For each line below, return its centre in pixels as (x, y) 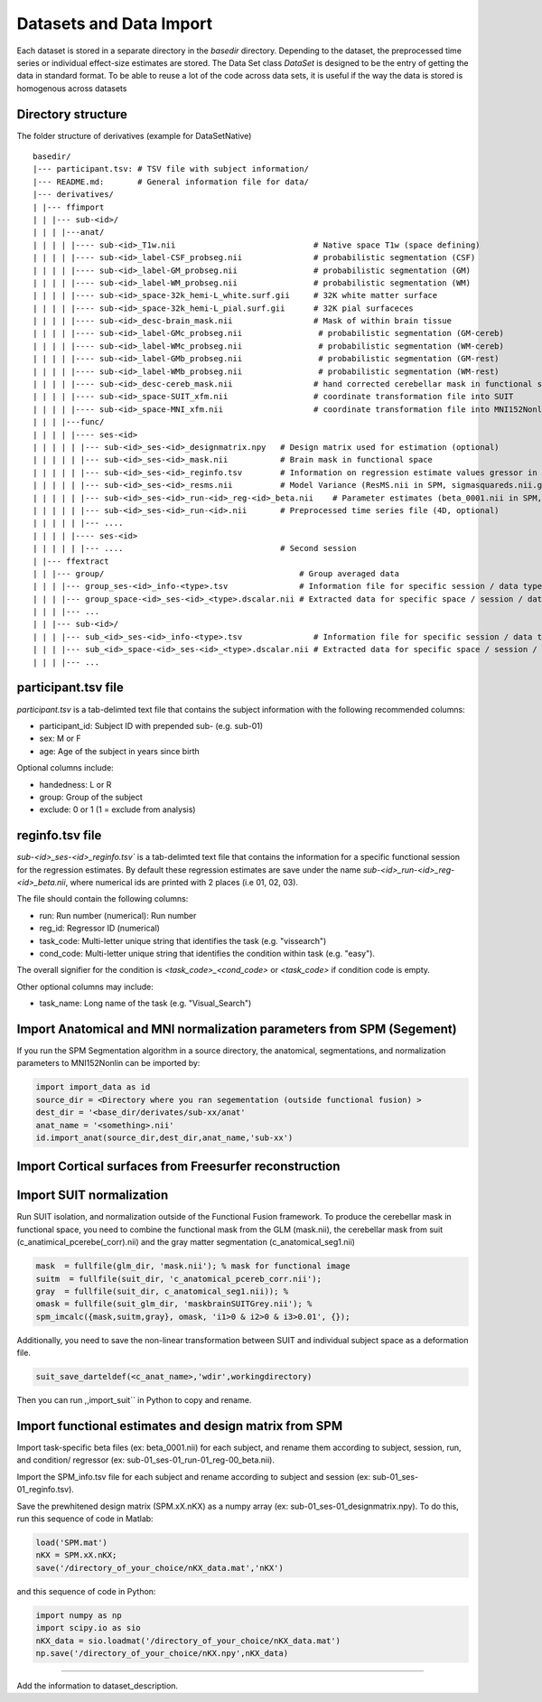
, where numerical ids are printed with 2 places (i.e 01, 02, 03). (182, 882)
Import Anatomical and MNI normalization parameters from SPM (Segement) (237, 1029)
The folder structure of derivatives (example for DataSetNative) (134, 136)
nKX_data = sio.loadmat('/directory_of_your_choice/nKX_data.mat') (188, 1641)
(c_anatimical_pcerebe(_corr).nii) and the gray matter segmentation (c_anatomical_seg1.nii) (186, 1242)
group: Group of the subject (91, 797)
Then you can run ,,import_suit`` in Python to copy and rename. (134, 1400)
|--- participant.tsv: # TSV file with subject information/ (171, 169)
